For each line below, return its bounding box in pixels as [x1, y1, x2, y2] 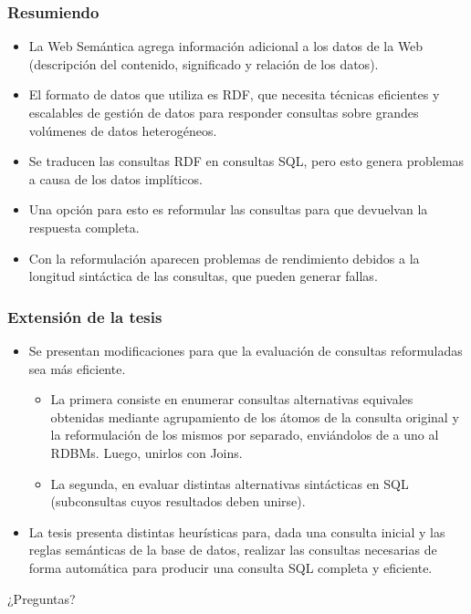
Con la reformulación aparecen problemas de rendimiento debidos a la [28, 248, 420, 267]
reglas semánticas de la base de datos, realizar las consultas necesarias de [28, 540, 437, 559]
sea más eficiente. [28, 359, 126, 378]
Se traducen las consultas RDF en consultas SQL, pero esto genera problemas [28, 151, 465, 171]
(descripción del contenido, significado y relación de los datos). [28, 54, 379, 73]
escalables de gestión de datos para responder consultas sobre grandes [28, 103, 419, 121]
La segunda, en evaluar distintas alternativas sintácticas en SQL [50, 474, 409, 493]
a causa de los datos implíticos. [28, 169, 203, 188]
